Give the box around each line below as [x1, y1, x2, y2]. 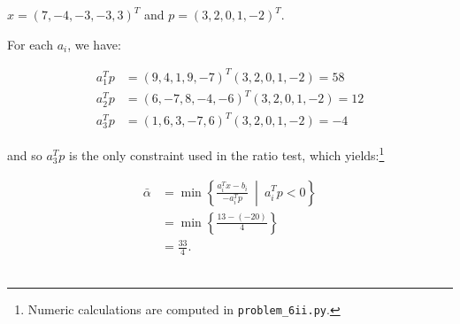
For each [7, 35, 53, 53]
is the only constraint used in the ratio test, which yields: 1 [69, 143, 385, 164]
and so [7, 145, 42, 164]
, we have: [67, 35, 121, 53]
